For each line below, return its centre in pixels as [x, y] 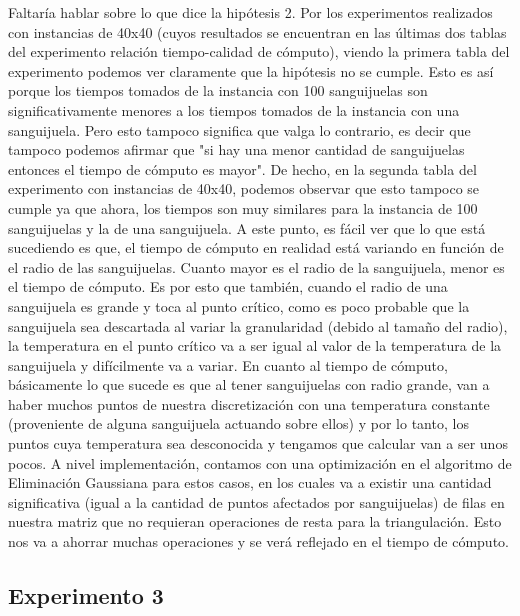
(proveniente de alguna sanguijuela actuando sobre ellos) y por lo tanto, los [238, 423]
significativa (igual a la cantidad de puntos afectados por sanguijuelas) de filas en [256, 501]
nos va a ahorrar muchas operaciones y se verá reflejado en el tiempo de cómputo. [258, 541]
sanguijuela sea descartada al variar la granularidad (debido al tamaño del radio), [258, 325]
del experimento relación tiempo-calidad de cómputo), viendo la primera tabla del [259, 51]
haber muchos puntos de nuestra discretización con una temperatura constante [249, 403]
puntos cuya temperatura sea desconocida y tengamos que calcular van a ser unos [258, 443]
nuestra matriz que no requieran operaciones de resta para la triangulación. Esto [255, 521]
